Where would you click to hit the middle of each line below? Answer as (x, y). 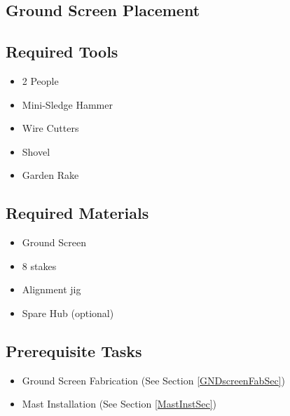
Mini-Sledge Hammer (67, 104)
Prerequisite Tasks (74, 350)
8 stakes (39, 266)
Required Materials (77, 213)
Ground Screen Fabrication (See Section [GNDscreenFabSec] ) (153, 380)
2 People (40, 80)
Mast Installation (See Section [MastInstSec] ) (119, 404)
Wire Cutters (50, 128)
